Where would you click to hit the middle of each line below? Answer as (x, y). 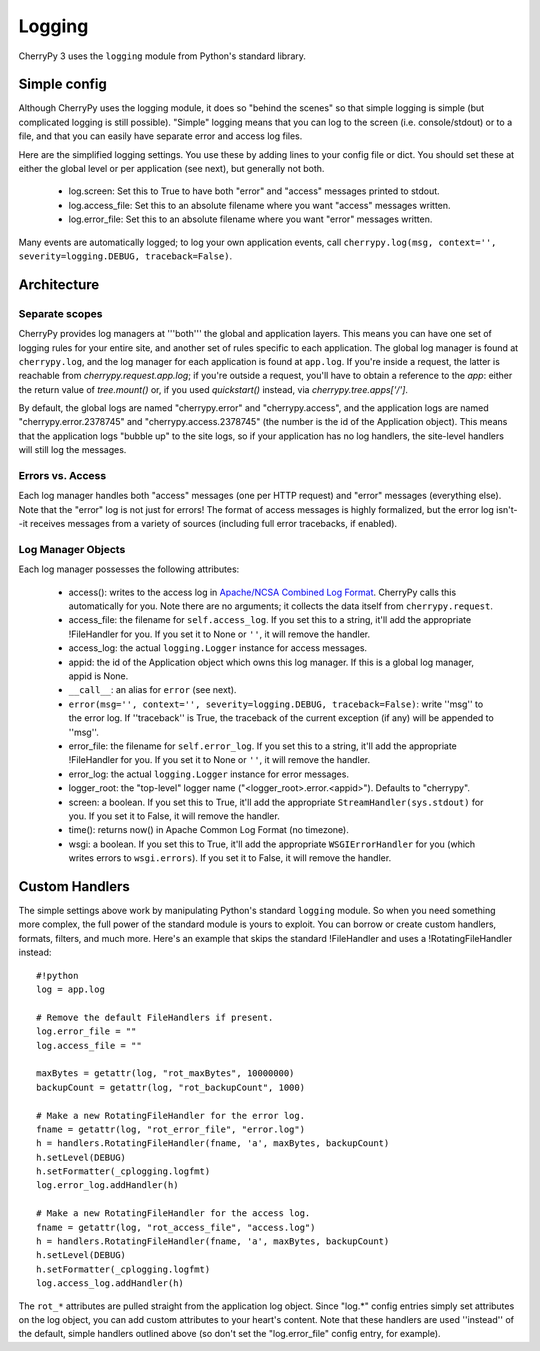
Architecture (59, 284)
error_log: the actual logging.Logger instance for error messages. (209, 774)
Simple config (62, 84)
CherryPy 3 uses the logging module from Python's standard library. (162, 56)
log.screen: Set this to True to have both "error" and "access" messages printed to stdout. (254, 191)
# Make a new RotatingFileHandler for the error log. (170, 1115)
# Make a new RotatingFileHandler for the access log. (173, 1213)
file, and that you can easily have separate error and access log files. (160, 136)
